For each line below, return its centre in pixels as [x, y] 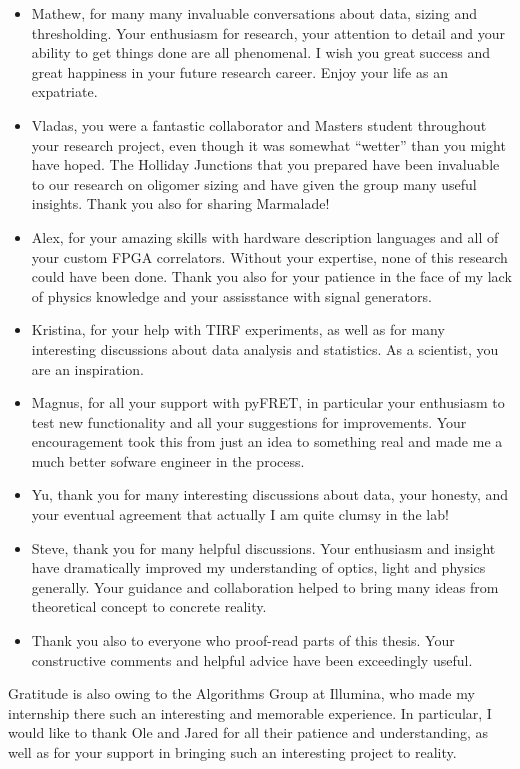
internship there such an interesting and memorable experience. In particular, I [250, 712]
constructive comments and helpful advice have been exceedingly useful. [252, 659]
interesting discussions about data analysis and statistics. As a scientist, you [265, 348]
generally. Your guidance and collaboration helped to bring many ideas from [265, 586]
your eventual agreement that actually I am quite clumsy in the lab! [240, 514]
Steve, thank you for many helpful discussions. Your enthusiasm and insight [263, 547]
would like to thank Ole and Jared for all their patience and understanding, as [248, 732]
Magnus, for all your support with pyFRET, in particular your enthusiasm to [268, 402]
